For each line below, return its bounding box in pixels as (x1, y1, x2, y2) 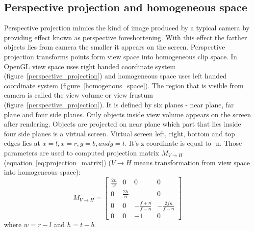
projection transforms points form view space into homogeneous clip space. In (4, 51, 237, 61)
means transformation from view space (133, 157, 250, 167)
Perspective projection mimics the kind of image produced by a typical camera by (4, 23, 250, 33)
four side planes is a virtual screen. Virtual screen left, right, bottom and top (4, 128, 235, 138)
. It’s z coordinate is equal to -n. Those (125, 138, 242, 148)
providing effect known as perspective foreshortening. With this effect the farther (4, 32, 247, 42)
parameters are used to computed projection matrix (4, 147, 159, 157)
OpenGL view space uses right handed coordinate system (4, 61, 176, 71)
